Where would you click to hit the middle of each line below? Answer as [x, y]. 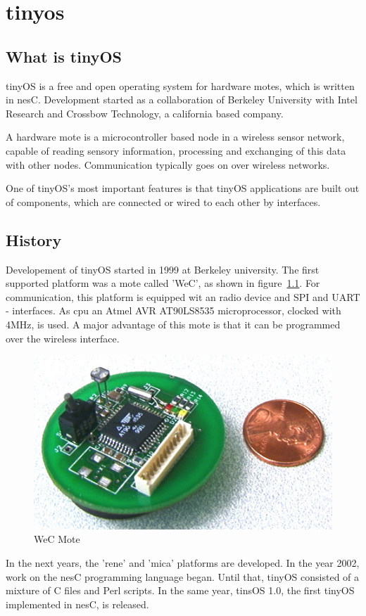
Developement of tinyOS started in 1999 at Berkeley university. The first [163, 269]
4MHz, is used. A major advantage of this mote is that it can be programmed [173, 324]
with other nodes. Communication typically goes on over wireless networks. [168, 164]
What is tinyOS [64, 56]
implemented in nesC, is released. [77, 604]
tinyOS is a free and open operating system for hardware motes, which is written [180, 85]
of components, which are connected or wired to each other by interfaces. [163, 201]
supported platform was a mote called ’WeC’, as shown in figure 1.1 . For [163, 283]
